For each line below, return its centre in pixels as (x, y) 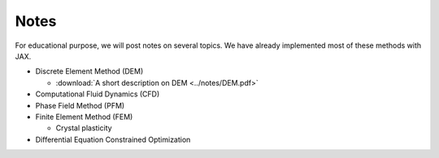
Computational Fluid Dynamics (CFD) (98, 94)
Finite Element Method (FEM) (84, 117)
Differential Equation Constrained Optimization (113, 139)
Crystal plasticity (84, 128)
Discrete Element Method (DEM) (89, 71)
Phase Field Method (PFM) (80, 105)
